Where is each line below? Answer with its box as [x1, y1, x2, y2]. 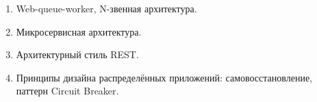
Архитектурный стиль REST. [16, 47, 139, 62]
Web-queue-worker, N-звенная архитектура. [16, 1, 197, 15]
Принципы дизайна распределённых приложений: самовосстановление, [16, 70, 313, 84]
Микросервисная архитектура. [16, 24, 142, 38]
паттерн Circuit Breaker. [16, 84, 119, 98]
